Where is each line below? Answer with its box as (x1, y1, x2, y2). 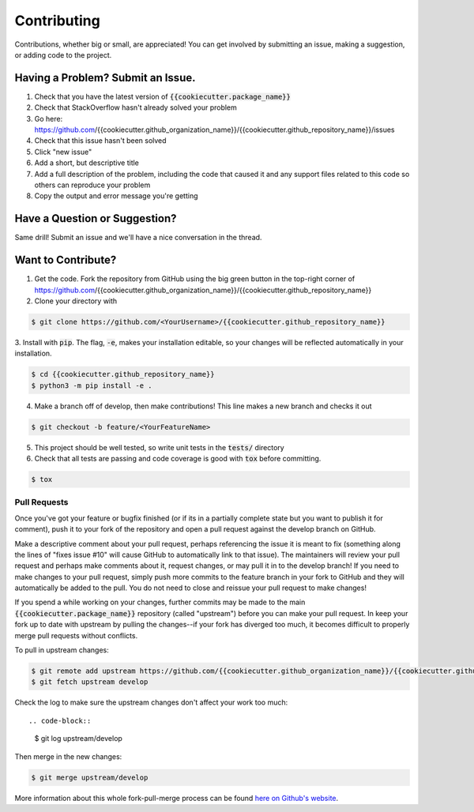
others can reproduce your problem (34, 180, 151, 190)
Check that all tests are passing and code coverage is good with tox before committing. (34, 454, 322, 464)
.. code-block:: (28, 716, 92, 725)
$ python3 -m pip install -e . (31, 381, 153, 390)
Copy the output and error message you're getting (34, 191, 198, 201)
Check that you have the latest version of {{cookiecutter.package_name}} (34, 92, 292, 101)
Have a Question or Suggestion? (14, 212, 177, 225)
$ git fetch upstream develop (31, 678, 149, 686)
